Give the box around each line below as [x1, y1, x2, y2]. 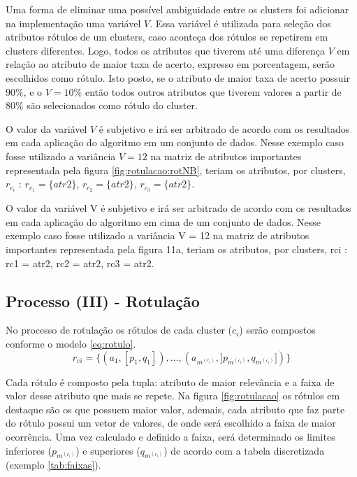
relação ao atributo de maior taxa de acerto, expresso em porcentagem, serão [6, 57, 335, 71]
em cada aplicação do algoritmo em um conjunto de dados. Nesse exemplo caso [6, 135, 344, 150]
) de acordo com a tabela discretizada [163, 443, 325, 457]
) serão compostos [239, 322, 316, 337]
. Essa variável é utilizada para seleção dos [150, 15, 331, 30]
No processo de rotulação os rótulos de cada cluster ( [6, 322, 233, 337]
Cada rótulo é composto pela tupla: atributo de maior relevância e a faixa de [6, 374, 335, 389]
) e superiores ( [75, 443, 140, 457]
